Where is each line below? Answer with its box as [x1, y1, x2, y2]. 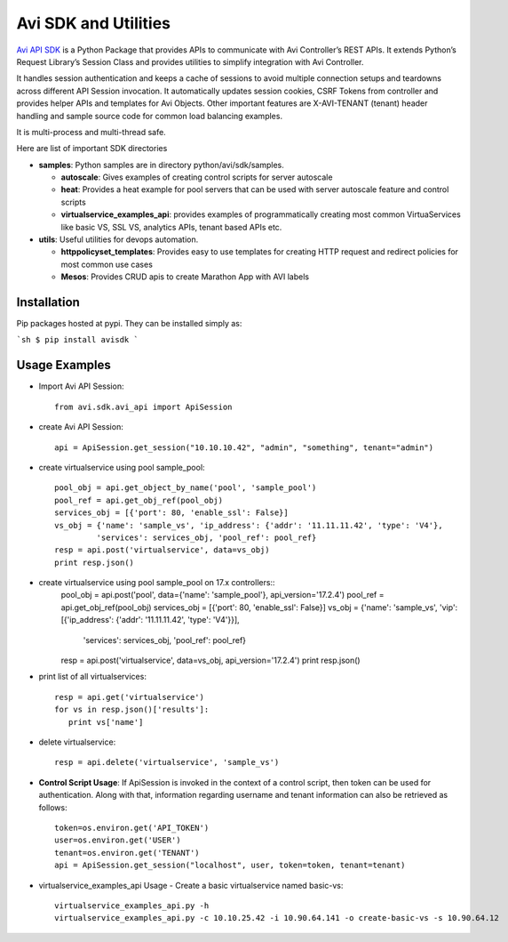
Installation [16, 294, 80, 310]
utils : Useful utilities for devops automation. [38, 234, 199, 245]
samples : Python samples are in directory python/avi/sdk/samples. [38, 159, 284, 170]
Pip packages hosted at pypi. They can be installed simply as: [16, 318, 242, 329]
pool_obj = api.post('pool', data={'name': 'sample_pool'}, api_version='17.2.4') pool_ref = [60, 590, 385, 600]
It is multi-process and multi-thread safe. [16, 126, 166, 137]
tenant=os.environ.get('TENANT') [54, 848, 200, 857]
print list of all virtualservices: [38, 672, 147, 682]
